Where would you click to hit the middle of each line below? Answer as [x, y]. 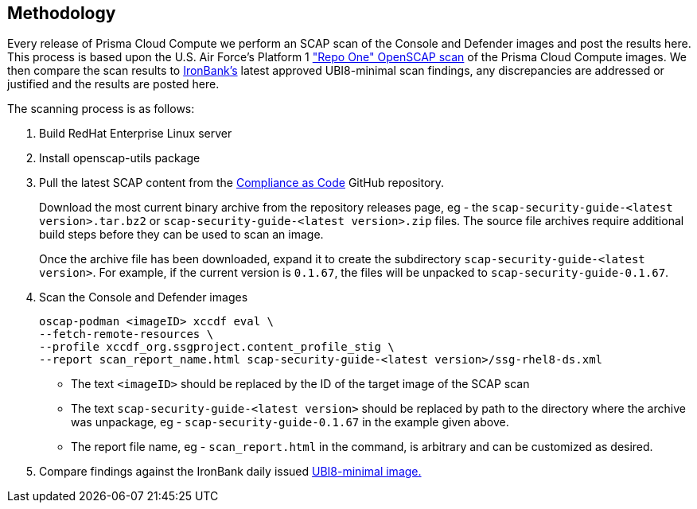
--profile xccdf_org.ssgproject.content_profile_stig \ [217, 347]
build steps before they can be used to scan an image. [181, 235]
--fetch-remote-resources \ [127, 334]
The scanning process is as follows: [101, 109]
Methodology [62, 13]
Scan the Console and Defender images [144, 297]
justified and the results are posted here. [113, 84]
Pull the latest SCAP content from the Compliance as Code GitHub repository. [242, 183]
